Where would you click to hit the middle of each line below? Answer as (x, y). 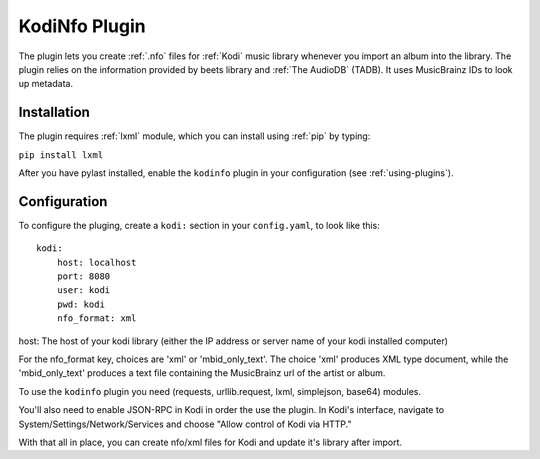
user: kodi (83, 290)
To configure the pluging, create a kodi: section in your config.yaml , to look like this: (199, 225)
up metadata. (46, 84)
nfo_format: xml (96, 318)
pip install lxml (61, 154)
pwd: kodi (80, 304)
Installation (54, 112)
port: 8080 (83, 276)
